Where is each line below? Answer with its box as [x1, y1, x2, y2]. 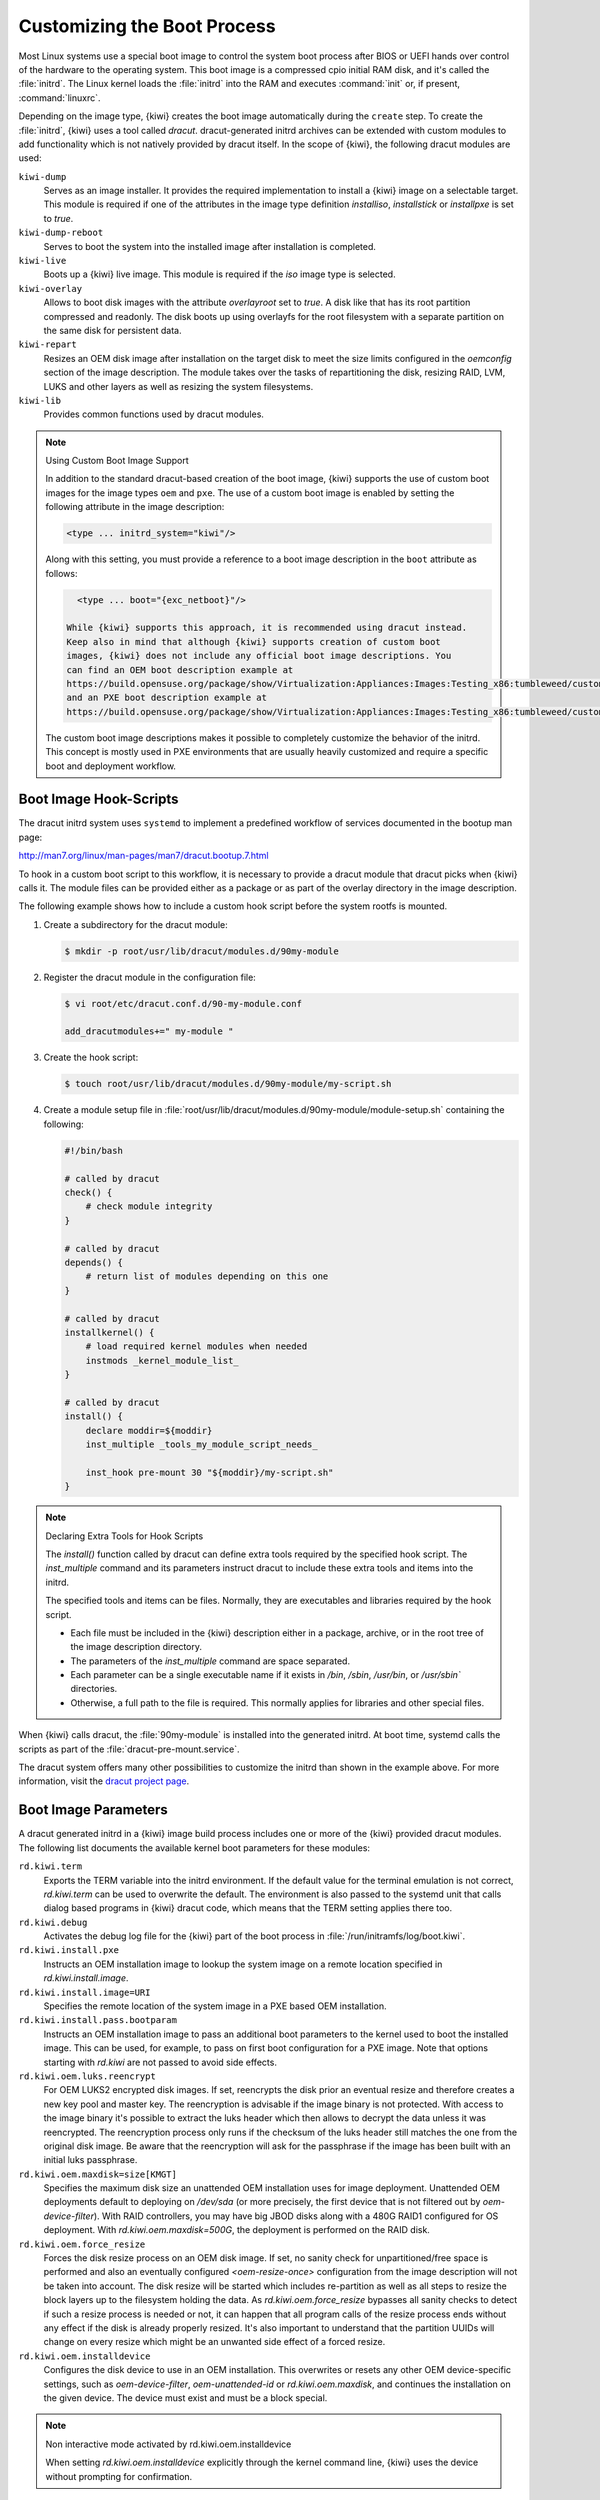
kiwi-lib [18, 395, 62, 406]
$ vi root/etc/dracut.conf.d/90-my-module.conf [64, 998, 302, 1009]
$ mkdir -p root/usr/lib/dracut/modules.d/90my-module [64, 945, 339, 957]
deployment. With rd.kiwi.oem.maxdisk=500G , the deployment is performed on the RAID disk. [43, 2224, 430, 2236]
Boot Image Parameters [18, 1801, 169, 1819]
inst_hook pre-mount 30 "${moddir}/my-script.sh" [85, 1466, 334, 1478]
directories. [70, 1683, 118, 1695]
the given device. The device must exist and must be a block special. [43, 2391, 328, 2404]
